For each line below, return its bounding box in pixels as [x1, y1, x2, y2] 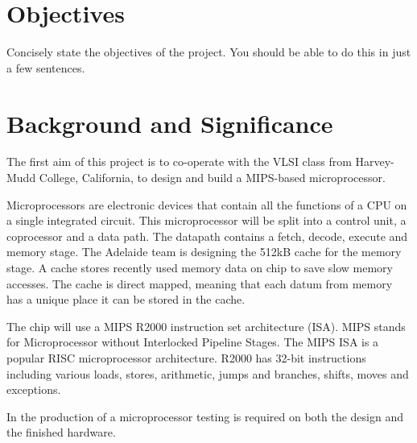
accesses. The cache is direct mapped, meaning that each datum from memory [6, 275, 393, 292]
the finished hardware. [6, 424, 116, 441]
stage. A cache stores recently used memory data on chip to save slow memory [6, 259, 394, 275]
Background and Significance [6, 106, 333, 139]
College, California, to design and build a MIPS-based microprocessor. [39, 169, 386, 186]
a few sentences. [6, 59, 85, 76]
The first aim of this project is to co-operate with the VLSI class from [6, 153, 352, 170]
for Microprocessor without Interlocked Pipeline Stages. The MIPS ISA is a [6, 333, 379, 350]
